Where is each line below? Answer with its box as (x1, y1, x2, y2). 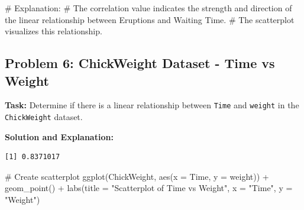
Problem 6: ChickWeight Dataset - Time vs (5, 54, 275, 72)
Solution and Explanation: (5, 130, 114, 143)
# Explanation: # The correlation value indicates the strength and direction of (5, 2, 292, 14)
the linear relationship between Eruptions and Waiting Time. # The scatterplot (5, 13, 295, 25)
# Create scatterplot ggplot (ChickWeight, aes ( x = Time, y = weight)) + (5, 170, 269, 182)
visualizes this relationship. (5, 25, 102, 37)
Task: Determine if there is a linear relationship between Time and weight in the (5, 99, 299, 111)
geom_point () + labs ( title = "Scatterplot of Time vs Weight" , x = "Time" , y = (5, 182, 293, 194)
